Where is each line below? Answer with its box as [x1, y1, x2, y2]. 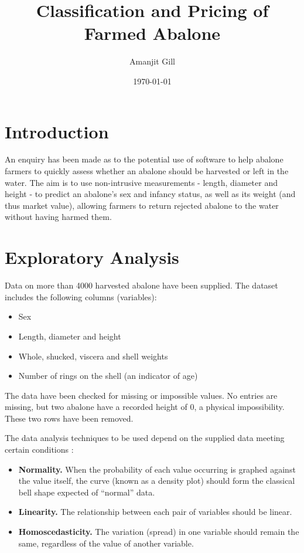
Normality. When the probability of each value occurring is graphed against [18, 463, 296, 475]
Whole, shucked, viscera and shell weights [18, 350, 168, 362]
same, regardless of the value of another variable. [18, 537, 194, 549]
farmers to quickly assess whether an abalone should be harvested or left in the [5, 165, 289, 177]
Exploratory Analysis [5, 245, 179, 269]
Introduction [5, 119, 109, 143]
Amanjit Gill [129, 55, 175, 67]
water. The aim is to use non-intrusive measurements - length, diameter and [5, 176, 278, 188]
